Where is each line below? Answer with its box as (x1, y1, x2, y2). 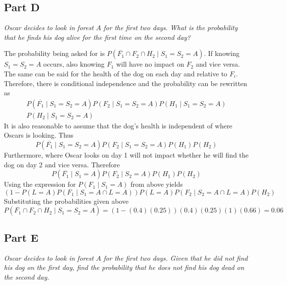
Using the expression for (4, 179, 76, 189)
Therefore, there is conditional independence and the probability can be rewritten (4, 78, 248, 88)
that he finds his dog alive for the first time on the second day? (4, 32, 191, 42)
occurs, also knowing (43, 59, 105, 69)
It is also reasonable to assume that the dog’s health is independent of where (4, 120, 233, 130)
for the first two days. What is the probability (103, 22, 238, 33)
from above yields (130, 179, 183, 189)
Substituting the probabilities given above (4, 196, 129, 206)
